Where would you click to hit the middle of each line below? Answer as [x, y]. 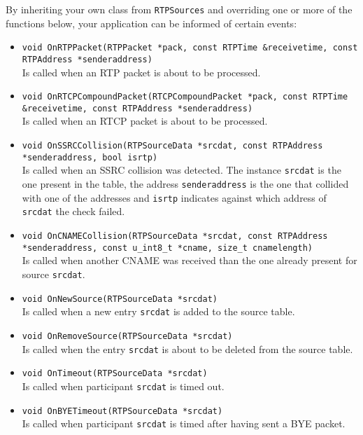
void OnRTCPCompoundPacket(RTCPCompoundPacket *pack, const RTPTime [185, 97]
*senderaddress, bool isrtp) [90, 157]
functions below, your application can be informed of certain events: [151, 23]
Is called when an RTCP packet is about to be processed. [145, 121]
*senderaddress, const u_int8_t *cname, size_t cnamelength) [168, 248]
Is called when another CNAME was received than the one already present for [190, 260]
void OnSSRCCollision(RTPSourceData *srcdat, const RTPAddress [172, 146]
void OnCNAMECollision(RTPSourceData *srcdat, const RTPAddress [175, 236]
